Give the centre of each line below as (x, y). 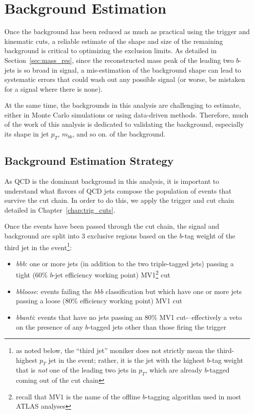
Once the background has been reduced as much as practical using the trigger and (127, 31)
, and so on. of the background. (119, 134)
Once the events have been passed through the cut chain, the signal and (112, 226)
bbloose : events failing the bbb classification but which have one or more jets (129, 291)
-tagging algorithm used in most (193, 396)
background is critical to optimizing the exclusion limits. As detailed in (111, 50)
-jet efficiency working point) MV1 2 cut (112, 274)
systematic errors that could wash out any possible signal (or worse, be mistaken (125, 79)
